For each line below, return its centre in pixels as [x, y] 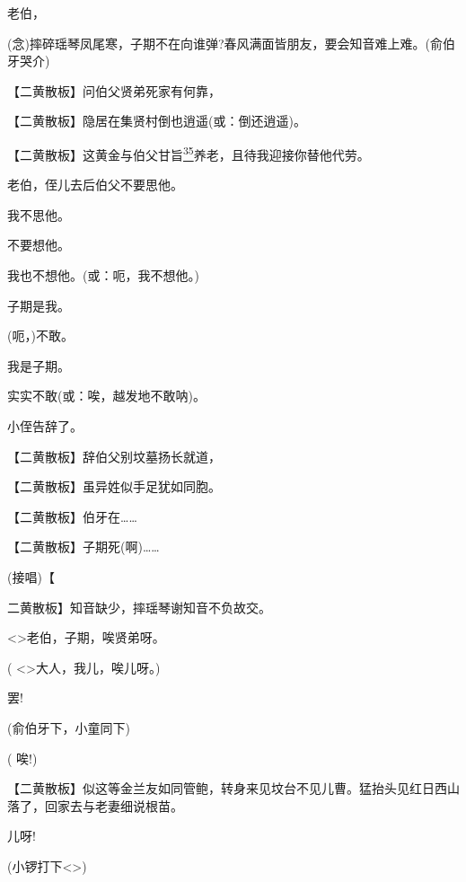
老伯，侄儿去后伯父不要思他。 [95, 185]
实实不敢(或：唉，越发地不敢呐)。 [106, 396]
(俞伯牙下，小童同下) [69, 727]
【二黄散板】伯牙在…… [72, 516]
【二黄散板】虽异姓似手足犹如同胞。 [114, 486]
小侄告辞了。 [45, 425]
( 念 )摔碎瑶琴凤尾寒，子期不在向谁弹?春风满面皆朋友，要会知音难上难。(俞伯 [231, 43]
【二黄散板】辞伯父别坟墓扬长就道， [114, 456]
